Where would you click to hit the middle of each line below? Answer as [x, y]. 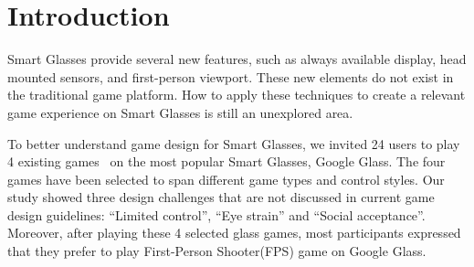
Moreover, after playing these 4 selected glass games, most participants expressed [234, 233]
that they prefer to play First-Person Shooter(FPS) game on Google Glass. [217, 251]
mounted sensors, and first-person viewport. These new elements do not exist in [231, 76]
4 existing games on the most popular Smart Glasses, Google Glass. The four [226, 161]
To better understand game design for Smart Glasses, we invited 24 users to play [234, 143]
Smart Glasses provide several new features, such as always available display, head [237, 59]
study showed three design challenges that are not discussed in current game [221, 197]
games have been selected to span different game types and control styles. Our [226, 179]
